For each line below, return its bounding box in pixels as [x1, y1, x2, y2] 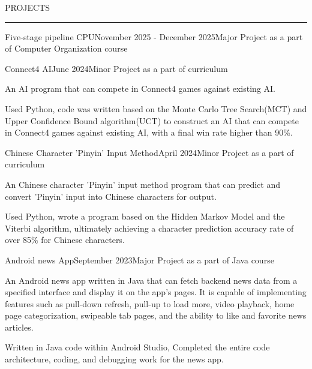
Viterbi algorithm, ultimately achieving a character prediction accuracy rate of [5, 221, 294, 234]
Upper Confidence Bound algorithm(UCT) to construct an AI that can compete [5, 114, 299, 127]
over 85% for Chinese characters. [5, 233, 125, 246]
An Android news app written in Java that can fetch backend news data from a [5, 274, 298, 286]
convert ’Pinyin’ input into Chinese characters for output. [5, 190, 217, 202]
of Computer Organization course [5, 42, 128, 55]
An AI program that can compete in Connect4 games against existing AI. [5, 82, 275, 95]
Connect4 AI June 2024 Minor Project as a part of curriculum [5, 62, 228, 74]
